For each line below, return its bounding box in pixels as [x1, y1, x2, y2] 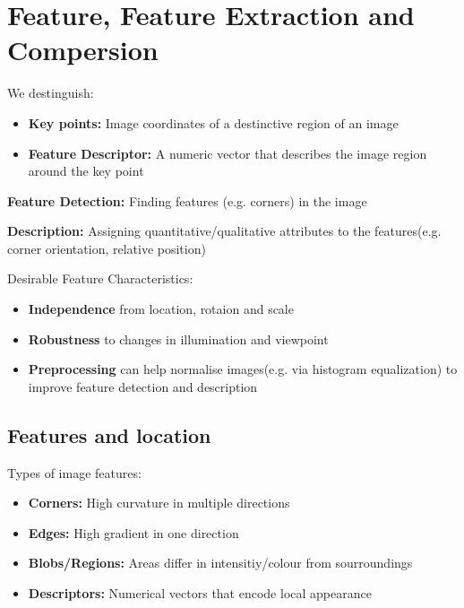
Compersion [7, 31, 159, 68]
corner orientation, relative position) [7, 239, 206, 257]
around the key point [28, 161, 144, 180]
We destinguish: [7, 83, 94, 102]
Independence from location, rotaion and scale [28, 300, 294, 318]
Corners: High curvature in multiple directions [28, 493, 290, 512]
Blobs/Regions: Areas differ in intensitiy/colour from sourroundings [28, 553, 413, 572]
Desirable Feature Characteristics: [7, 269, 193, 288]
